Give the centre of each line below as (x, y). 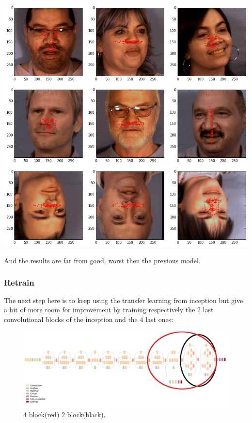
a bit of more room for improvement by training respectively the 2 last (109, 310)
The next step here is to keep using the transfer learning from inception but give (124, 300)
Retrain (19, 282)
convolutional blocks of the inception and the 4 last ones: (89, 319)
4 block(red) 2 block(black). (64, 415)
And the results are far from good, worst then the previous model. (102, 261)
